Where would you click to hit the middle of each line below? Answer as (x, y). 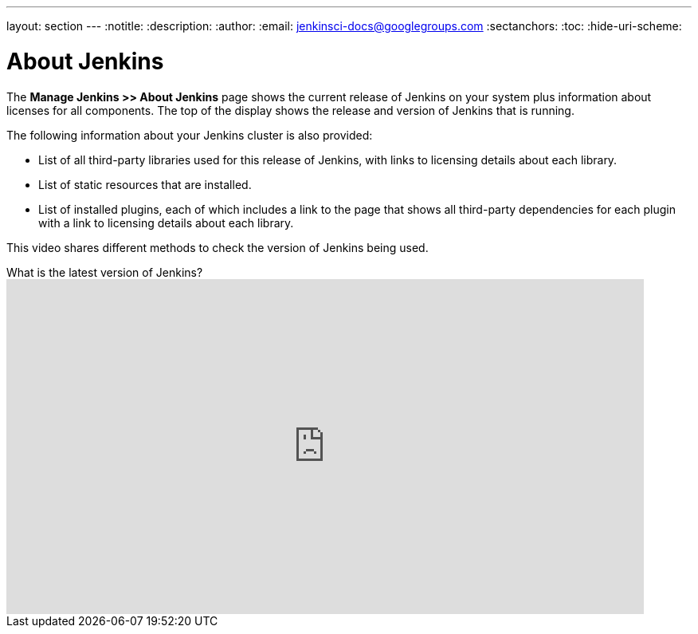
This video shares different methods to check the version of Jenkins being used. (218, 247)
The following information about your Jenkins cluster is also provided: (190, 135)
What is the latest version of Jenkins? (105, 272)
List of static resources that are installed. (145, 184)
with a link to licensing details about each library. (166, 222)
